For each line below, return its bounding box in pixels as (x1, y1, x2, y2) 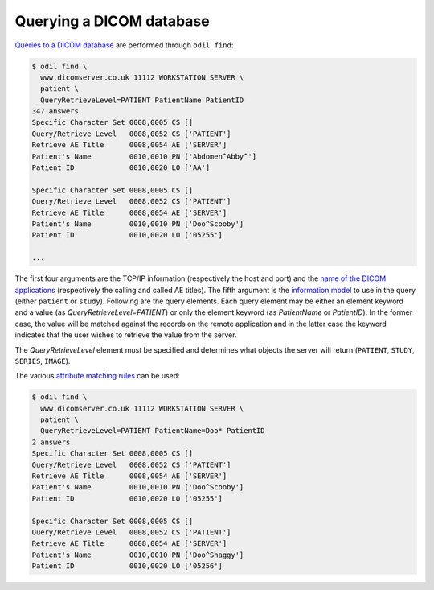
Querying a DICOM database (14, 12, 210, 30)
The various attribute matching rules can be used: (14, 371, 180, 381)
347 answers (31, 107, 80, 116)
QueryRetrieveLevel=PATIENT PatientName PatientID (40, 95, 244, 105)
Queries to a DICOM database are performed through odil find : (14, 40, 234, 50)
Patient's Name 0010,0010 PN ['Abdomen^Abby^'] (31, 151, 257, 161)
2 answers (31, 437, 71, 447)
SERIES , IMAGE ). (14, 356, 71, 365)
